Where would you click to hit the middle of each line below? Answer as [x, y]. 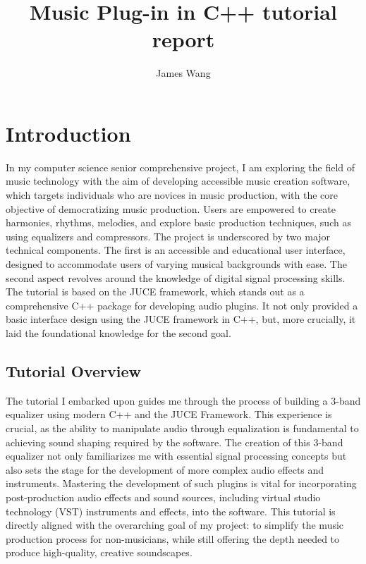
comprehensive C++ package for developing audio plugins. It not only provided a [182, 305]
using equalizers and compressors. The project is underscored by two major [168, 236]
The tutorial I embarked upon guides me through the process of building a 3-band [183, 400]
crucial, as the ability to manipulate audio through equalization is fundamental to [182, 428]
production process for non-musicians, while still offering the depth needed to [173, 538]
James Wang [183, 73]
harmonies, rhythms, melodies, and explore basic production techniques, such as [178, 222]
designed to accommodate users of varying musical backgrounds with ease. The [176, 264]
